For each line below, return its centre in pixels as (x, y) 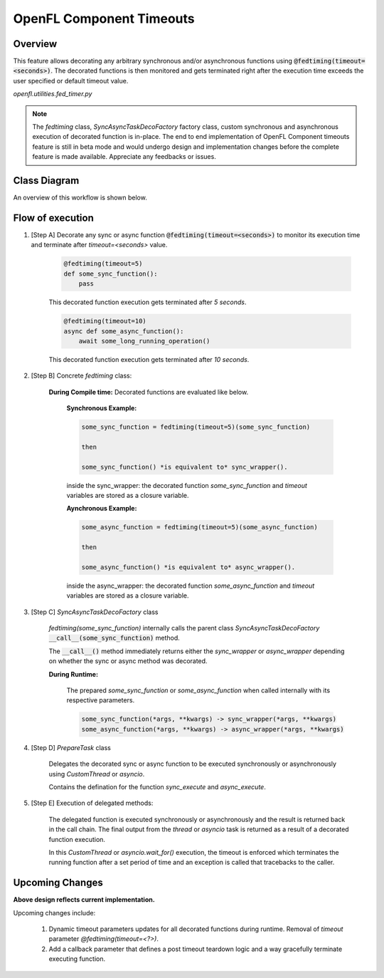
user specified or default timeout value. (71, 80)
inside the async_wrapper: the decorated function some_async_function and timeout (191, 586)
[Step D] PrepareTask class (71, 747)
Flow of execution (53, 218)
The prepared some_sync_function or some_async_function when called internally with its (198, 690)
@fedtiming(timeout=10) (105, 321)
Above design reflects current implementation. (84, 900)
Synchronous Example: (102, 408)
